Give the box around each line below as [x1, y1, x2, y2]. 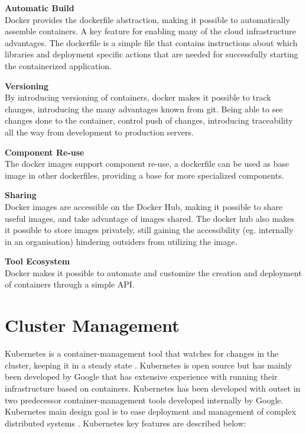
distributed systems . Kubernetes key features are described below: [5, 416, 246, 429]
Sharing [5, 189, 37, 201]
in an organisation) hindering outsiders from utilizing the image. [5, 235, 237, 247]
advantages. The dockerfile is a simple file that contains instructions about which [5, 36, 298, 49]
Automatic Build [5, 2, 74, 14]
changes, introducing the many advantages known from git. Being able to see [5, 102, 283, 115]
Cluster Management [5, 313, 180, 337]
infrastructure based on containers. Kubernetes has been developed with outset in [5, 382, 301, 394]
